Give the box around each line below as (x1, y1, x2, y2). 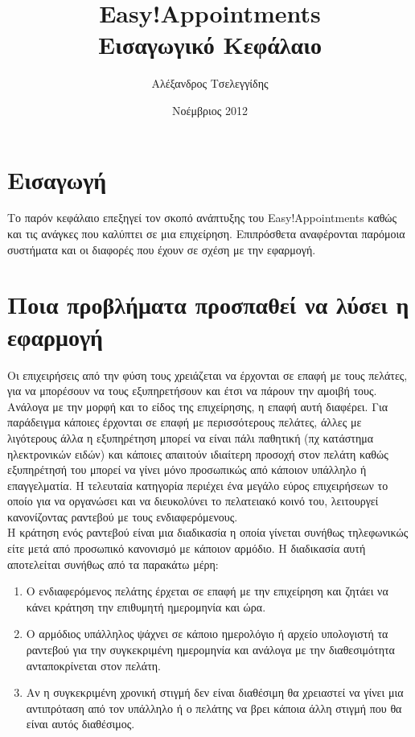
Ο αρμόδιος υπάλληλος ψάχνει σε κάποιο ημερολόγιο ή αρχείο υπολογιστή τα (26, 625, 388, 642)
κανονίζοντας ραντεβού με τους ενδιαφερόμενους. (7, 508, 238, 525)
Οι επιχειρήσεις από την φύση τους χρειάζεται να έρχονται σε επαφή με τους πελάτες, (7, 366, 408, 383)
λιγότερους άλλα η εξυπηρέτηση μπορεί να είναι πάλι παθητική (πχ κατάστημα (7, 429, 374, 446)
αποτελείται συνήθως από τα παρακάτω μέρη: (7, 555, 219, 572)
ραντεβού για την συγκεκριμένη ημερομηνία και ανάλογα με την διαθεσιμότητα (26, 641, 395, 658)
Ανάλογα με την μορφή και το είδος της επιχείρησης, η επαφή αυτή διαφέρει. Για (7, 397, 388, 414)
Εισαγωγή (7, 163, 107, 196)
